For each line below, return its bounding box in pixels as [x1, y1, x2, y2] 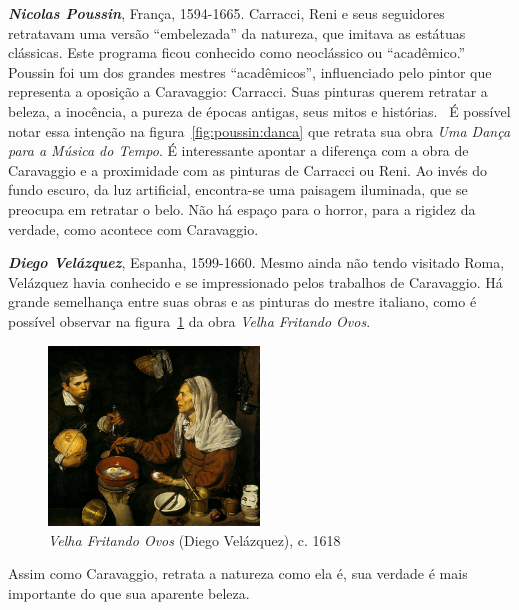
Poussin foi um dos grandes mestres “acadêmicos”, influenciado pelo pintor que [8, 61, 492, 82]
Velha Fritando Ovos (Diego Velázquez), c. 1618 [48, 529, 341, 550]
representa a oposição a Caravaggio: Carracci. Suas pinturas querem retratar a [8, 81, 488, 102]
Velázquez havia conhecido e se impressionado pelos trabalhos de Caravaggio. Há [8, 271, 503, 292]
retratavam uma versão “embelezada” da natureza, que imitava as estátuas [8, 22, 466, 43]
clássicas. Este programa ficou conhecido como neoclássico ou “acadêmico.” [8, 42, 466, 63]
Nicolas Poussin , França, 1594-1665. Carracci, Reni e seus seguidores [8, 3, 445, 23]
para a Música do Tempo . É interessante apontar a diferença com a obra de [8, 140, 469, 161]
